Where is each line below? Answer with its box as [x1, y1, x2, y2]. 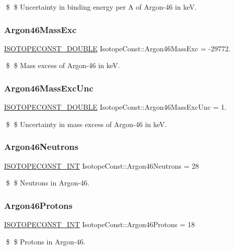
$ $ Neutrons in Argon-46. [6, 177, 90, 188]
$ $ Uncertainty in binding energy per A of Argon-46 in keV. [6, 2, 197, 12]
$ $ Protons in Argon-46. [6, 236, 86, 246]
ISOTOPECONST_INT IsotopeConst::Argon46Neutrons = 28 [4, 160, 199, 171]
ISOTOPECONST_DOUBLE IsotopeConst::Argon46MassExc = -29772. [4, 43, 231, 53]
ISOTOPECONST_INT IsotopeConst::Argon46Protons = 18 [4, 219, 195, 230]
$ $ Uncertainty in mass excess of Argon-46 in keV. [6, 118, 167, 129]
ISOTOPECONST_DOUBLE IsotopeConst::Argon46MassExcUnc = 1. [4, 102, 227, 112]
